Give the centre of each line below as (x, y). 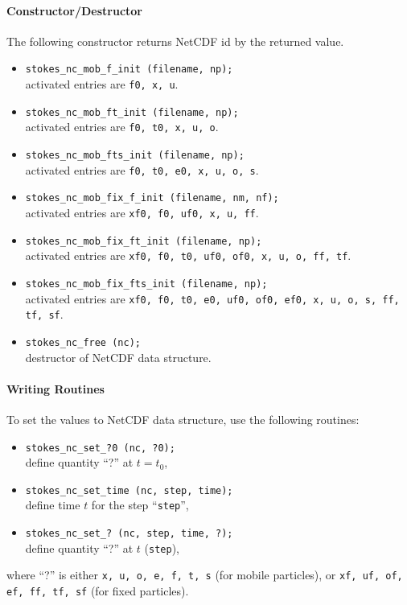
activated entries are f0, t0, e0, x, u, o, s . (142, 169)
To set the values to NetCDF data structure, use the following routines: (183, 419)
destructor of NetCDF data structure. (118, 357)
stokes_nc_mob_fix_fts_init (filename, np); (146, 284)
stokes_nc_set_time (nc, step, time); (129, 490)
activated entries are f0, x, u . (102, 84)
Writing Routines (55, 388)
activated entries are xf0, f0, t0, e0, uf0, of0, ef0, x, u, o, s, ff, (212, 298)
